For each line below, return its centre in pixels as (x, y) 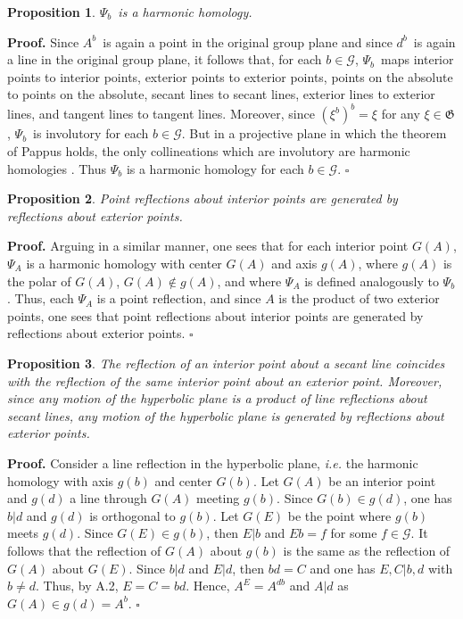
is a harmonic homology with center (124, 264)
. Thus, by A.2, (77, 586)
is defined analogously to (372, 281)
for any (401, 114)
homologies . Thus (57, 168)
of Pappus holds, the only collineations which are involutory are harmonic (209, 151)
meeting (218, 498)
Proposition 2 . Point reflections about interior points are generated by (203, 198)
